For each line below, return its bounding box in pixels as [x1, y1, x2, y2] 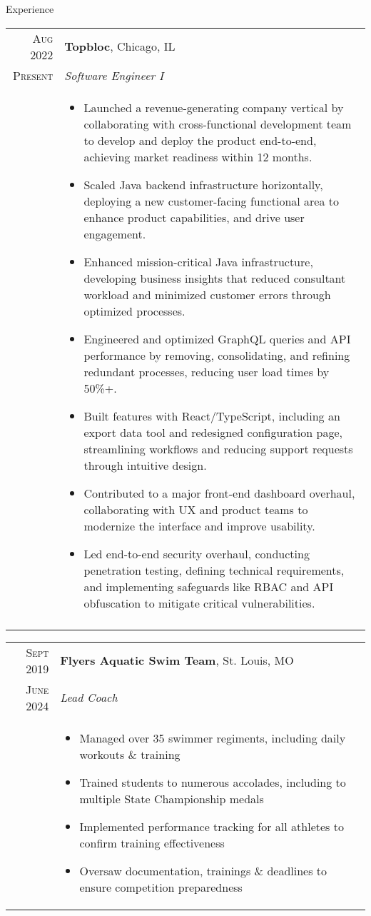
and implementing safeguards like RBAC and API [83, 578, 334, 595]
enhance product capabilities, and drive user [83, 208, 305, 226]
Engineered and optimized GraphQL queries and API [83, 330, 351, 347]
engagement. [83, 225, 146, 242]
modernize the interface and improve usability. [83, 517, 315, 534]
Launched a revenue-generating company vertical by [83, 99, 344, 116]
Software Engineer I [64, 66, 164, 84]
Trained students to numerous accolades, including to [79, 773, 346, 790]
